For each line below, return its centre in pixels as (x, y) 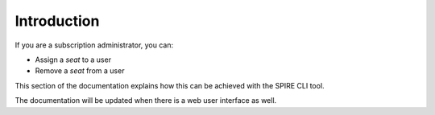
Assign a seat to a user (73, 60)
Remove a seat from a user (80, 71)
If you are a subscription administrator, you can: (94, 45)
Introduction (57, 21)
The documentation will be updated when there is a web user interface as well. (146, 101)
